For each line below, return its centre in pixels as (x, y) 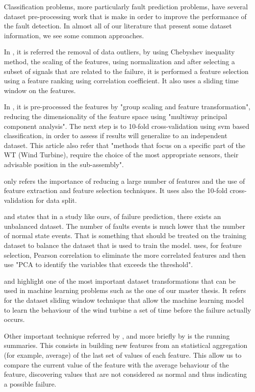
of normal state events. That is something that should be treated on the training (125, 235)
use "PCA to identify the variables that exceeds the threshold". (99, 264)
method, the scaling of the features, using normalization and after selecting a (119, 61)
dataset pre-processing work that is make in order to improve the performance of (125, 16)
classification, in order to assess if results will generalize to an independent (116, 135)
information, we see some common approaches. (74, 35)
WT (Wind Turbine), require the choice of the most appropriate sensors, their (121, 155)
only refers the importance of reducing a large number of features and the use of (125, 181)
